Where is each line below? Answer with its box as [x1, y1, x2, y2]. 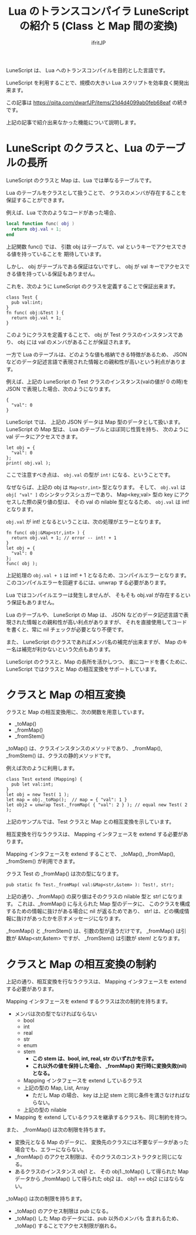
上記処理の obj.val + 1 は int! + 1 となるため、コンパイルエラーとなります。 [6, 571, 190, 578]
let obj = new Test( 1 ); [6, 792, 69, 798]
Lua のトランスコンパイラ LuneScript [8, 5, 189, 18]
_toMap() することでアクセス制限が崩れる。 [14, 1222, 120, 1229]
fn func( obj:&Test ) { [6, 310, 65, 316]
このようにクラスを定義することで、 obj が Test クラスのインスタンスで [6, 331, 178, 338]
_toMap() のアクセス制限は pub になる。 [14, 1207, 111, 1214]
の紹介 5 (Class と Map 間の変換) [19, 19, 178, 33]
